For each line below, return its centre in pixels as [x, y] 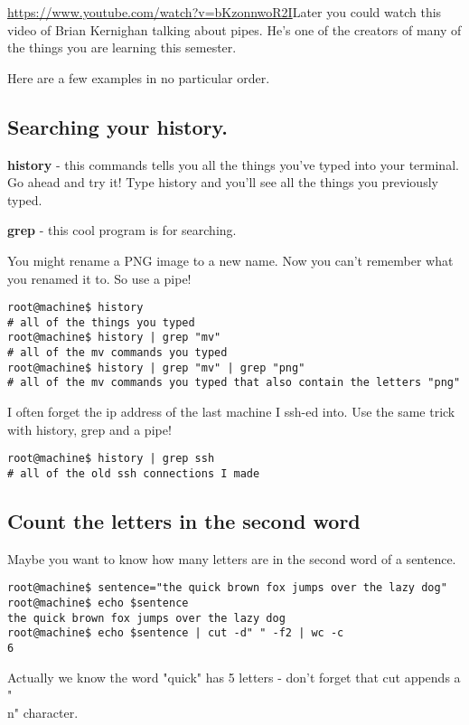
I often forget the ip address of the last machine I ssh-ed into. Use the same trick [231, 412]
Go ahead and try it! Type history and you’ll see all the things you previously [223, 182]
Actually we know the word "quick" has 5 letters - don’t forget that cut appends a [234, 677]
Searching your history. [117, 126]
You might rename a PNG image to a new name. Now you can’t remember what [230, 260]
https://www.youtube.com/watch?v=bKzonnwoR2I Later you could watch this [225, 12]
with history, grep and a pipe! [89, 429]
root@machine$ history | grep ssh [111, 459]
